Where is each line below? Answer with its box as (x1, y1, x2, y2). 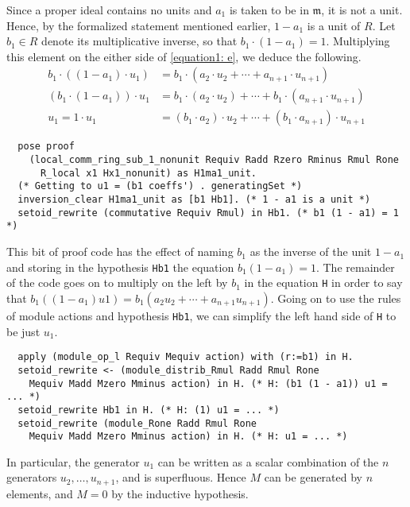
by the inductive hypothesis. (111, 485, 249, 501)
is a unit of (307, 17, 361, 33)
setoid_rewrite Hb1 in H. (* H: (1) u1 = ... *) (17, 404, 280, 416)
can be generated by (264, 469, 363, 486)
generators (6, 469, 57, 486)
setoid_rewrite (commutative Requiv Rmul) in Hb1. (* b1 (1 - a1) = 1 (17, 207, 399, 219)
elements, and (6, 485, 73, 501)
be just (6, 323, 41, 339)
